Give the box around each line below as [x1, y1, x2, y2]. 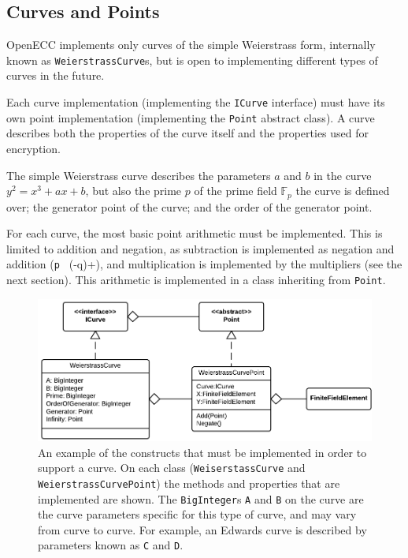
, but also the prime [85, 182, 182, 199]
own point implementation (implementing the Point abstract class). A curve [6, 109, 375, 125]
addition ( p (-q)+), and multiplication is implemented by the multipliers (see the [6, 256, 402, 272]
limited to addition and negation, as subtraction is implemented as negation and [6, 240, 395, 257]
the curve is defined [295, 182, 390, 199]
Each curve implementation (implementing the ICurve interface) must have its [6, 94, 385, 110]
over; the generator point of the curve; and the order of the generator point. [6, 198, 373, 215]
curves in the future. [6, 67, 105, 84]
